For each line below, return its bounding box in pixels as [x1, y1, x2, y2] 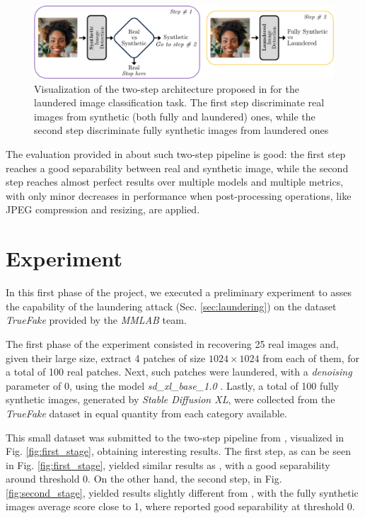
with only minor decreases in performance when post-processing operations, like [6, 188, 352, 203]
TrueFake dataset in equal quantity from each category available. [6, 405, 287, 420]
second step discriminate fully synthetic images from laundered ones [34, 123, 329, 137]
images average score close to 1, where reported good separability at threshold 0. [6, 499, 355, 514]
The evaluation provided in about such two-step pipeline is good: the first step [6, 147, 346, 162]
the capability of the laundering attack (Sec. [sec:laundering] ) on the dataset [6, 298, 337, 313]
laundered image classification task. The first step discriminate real [34, 95, 325, 110]
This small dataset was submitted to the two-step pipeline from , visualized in [6, 429, 344, 444]
